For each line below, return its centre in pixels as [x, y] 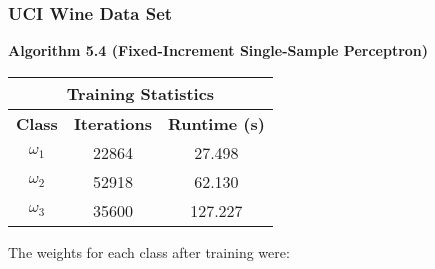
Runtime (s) [216, 123]
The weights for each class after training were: [149, 251]
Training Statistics [140, 93]
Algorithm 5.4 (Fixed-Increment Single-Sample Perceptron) [218, 50]
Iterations [112, 123]
